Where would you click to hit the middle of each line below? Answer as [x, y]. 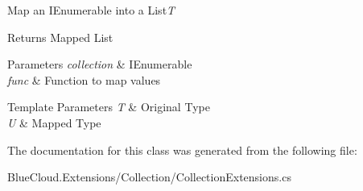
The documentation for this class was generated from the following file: [182, 149]
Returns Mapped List [60, 37]
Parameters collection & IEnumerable [100, 64]
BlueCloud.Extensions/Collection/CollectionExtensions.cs [149, 177]
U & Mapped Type [54, 122]
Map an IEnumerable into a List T [91, 10]
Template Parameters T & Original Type [109, 107]
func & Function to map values [84, 79]
